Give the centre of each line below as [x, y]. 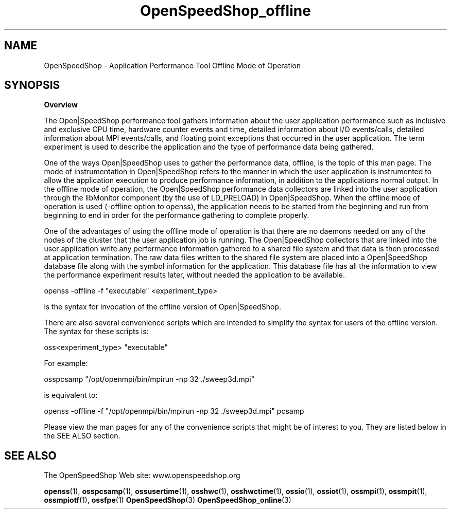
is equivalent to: [71, 395]
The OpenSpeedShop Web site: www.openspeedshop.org [142, 475]
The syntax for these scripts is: [96, 332]
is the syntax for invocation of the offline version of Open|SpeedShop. [162, 307]
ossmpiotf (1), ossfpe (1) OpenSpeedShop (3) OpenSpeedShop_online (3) [168, 500]
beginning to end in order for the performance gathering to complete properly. [177, 215]
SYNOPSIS [32, 85]
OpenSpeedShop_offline [225, 11]
